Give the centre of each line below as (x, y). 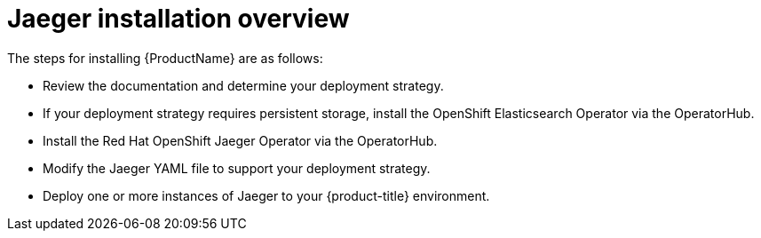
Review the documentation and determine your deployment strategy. (243, 85)
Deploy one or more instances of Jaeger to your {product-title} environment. (266, 195)
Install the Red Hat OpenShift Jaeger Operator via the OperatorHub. (240, 140)
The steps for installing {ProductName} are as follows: (165, 58)
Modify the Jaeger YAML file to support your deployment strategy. (237, 168)
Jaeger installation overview (178, 19)
